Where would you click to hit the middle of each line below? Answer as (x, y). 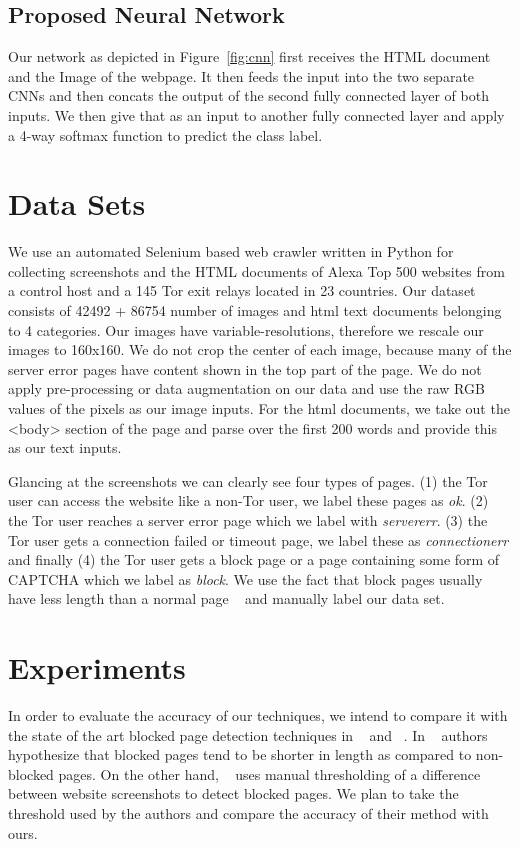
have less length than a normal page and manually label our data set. (226, 598)
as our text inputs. (65, 447)
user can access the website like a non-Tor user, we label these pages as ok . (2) (248, 500)
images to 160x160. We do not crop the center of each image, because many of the (260, 349)
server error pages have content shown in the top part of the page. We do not (245, 368)
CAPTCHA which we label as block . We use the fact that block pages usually (245, 578)
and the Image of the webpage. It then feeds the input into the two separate (241, 75)
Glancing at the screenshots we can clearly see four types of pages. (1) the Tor (248, 480)
